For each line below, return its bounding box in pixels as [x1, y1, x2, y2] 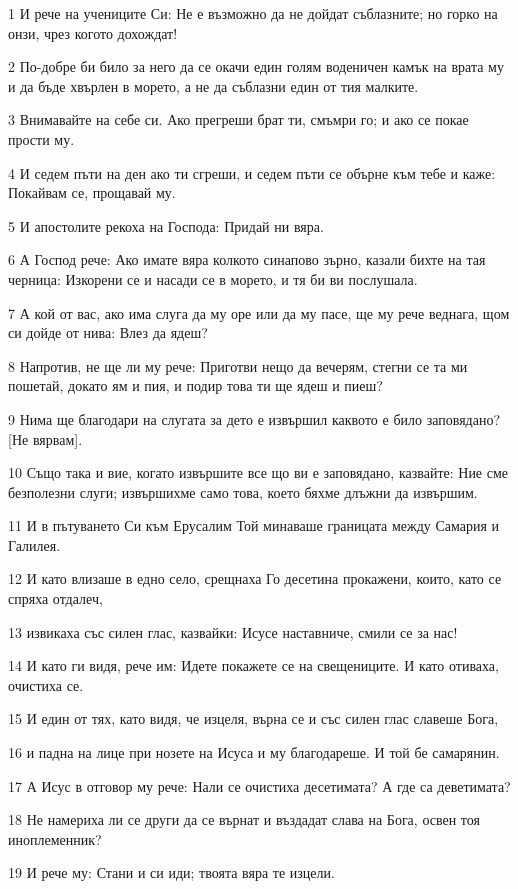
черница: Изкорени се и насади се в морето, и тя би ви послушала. [8, 268, 418, 289]
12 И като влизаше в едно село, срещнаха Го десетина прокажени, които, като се [8, 568, 502, 589]
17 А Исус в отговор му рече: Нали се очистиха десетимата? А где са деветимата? [8, 775, 511, 796]
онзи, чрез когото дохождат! [8, 22, 178, 43]
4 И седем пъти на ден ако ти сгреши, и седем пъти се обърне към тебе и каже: [8, 162, 496, 183]
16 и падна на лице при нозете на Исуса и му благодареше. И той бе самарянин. [8, 742, 500, 763]
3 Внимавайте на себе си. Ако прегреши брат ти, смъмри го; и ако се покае [8, 109, 469, 130]
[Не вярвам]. [8, 428, 83, 449]
